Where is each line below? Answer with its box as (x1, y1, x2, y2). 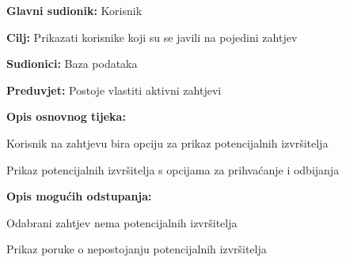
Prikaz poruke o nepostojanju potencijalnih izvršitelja (6, 241, 267, 257)
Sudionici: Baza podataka (6, 55, 138, 72)
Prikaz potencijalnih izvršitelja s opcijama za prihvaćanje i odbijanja (6, 161, 340, 178)
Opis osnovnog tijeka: (6, 108, 126, 125)
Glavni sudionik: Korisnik (6, 2, 143, 18)
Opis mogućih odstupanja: (6, 188, 152, 204)
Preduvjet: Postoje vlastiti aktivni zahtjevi (6, 81, 222, 98)
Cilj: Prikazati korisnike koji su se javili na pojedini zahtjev (6, 28, 298, 45)
